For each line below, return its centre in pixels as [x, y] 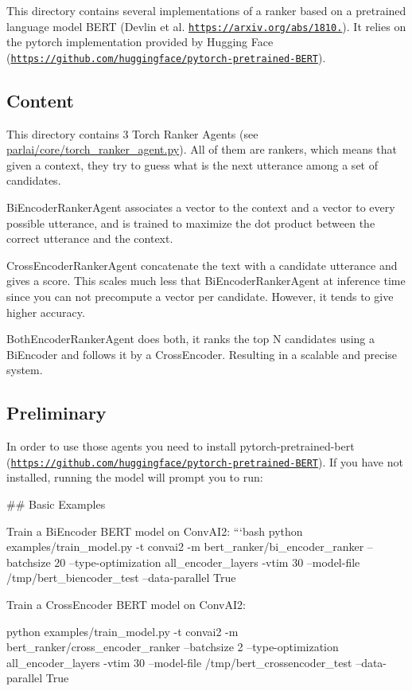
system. [25, 370]
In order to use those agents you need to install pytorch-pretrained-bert [181, 446]
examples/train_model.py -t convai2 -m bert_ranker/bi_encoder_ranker [185, 547]
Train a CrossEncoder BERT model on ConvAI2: [126, 605]
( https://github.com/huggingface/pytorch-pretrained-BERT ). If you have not [205, 461]
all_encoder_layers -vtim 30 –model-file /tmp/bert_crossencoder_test [179, 662]
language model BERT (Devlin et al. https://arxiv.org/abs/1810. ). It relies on [206, 26]
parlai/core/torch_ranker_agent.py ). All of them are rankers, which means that [202, 149]
